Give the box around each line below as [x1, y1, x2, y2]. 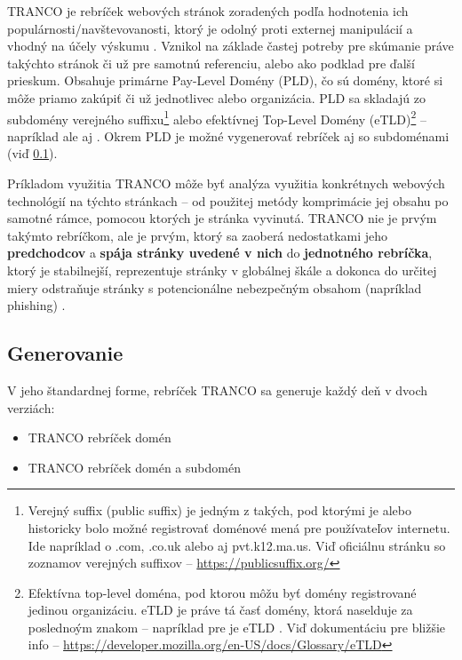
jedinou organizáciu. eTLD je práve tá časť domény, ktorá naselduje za [28, 600, 413, 619]
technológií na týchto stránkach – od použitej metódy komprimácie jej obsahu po [7, 191, 449, 210]
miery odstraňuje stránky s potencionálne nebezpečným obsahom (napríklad [7, 278, 422, 297]
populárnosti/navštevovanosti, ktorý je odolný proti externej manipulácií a [7, 19, 413, 37]
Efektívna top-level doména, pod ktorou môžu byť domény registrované [28, 583, 417, 601]
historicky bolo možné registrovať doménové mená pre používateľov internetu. [28, 518, 450, 537]
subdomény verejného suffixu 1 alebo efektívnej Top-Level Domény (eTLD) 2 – [7, 107, 426, 128]
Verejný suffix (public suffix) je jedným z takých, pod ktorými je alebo [28, 501, 411, 520]
